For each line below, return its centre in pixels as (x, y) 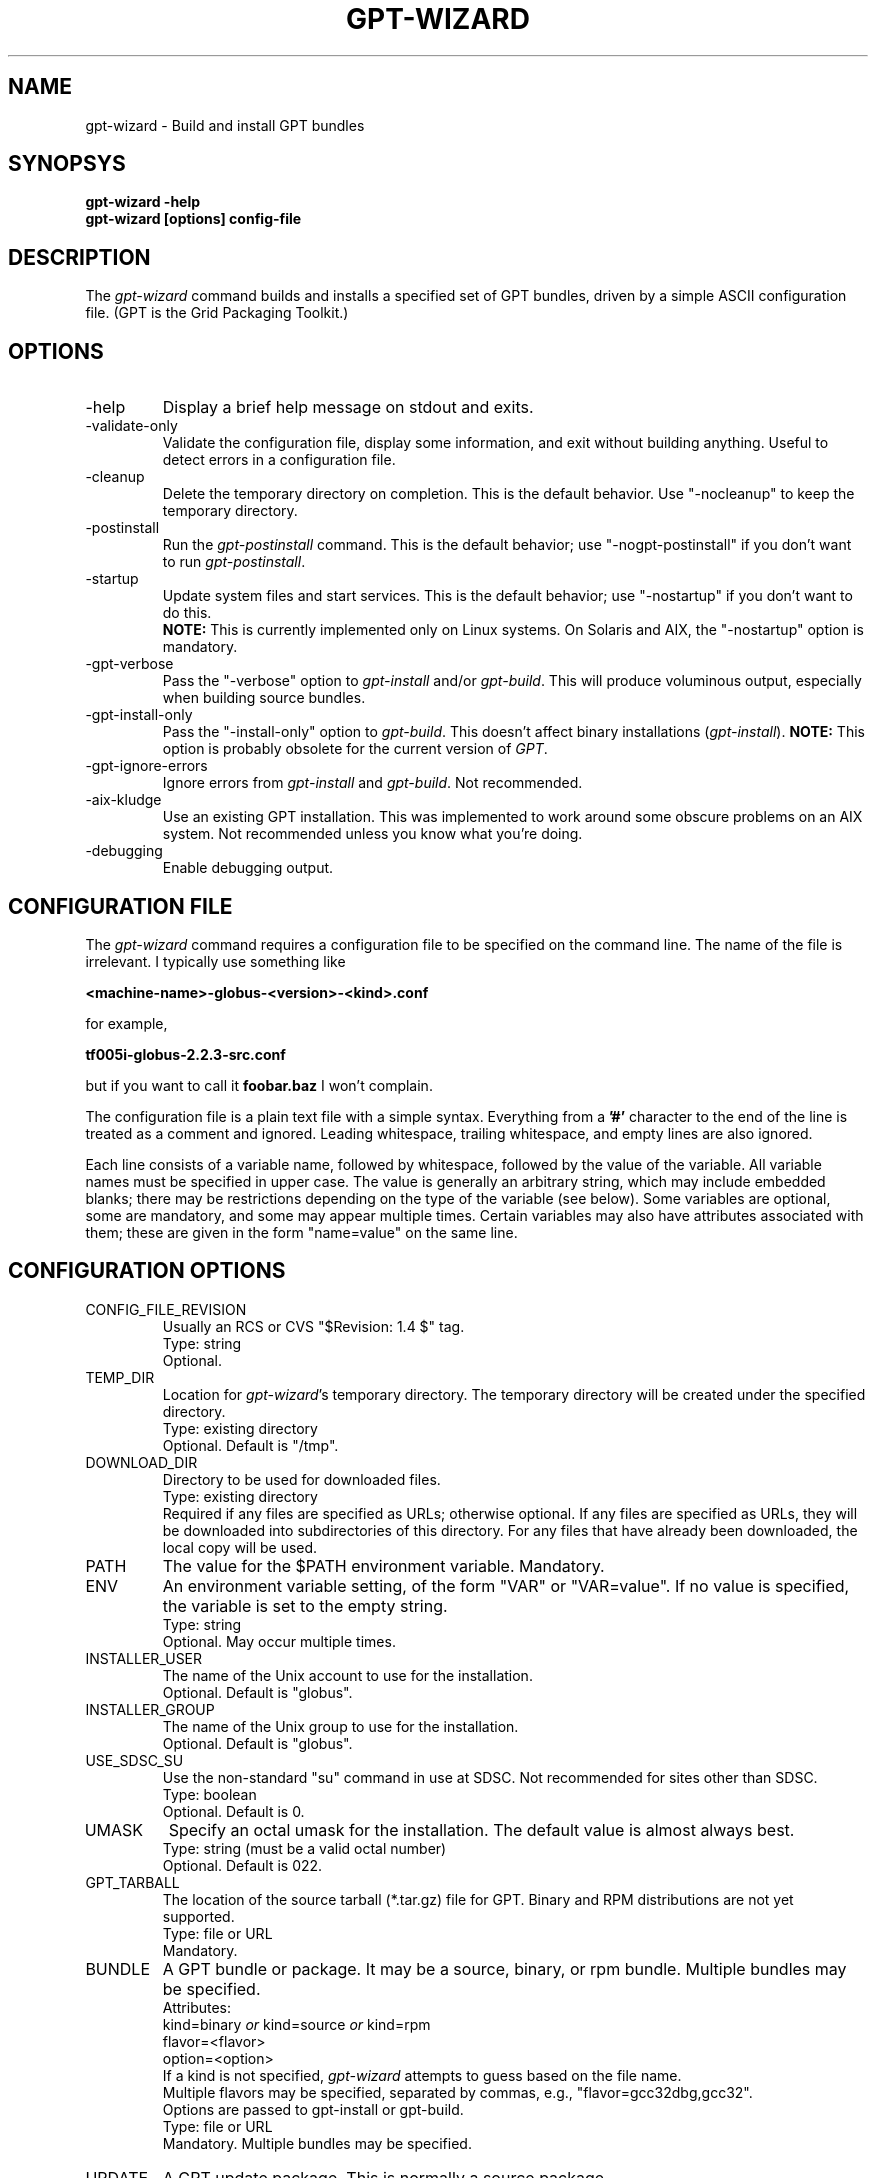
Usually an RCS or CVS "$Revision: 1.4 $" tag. (313, 1326)
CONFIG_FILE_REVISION (166, 1309)
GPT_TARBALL (132, 1882)
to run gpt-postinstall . (234, 562)
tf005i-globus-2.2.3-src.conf (185, 1054)
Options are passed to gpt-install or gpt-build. (313, 2109)
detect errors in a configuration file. (279, 460)
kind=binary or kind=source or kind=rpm (296, 2024)
